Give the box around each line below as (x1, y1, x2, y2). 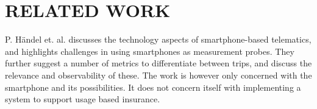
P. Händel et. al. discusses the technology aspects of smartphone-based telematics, (5, 33, 312, 46)
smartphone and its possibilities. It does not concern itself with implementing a (5, 80, 301, 93)
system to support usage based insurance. (5, 93, 160, 105)
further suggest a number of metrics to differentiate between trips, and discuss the (5, 57, 312, 69)
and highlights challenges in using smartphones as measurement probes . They (5, 44, 294, 57)
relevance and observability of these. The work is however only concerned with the (5, 68, 312, 81)
